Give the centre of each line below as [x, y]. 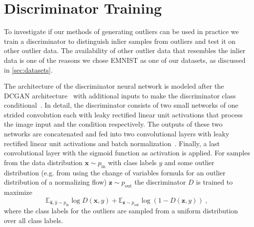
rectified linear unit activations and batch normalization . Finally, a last [112, 143]
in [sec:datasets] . [28, 69]
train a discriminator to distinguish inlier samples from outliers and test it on [120, 41]
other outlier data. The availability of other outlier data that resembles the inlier [125, 50]
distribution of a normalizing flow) [55, 182]
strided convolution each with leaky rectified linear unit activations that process [123, 114]
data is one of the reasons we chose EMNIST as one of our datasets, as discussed [125, 60]
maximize [18, 192]
